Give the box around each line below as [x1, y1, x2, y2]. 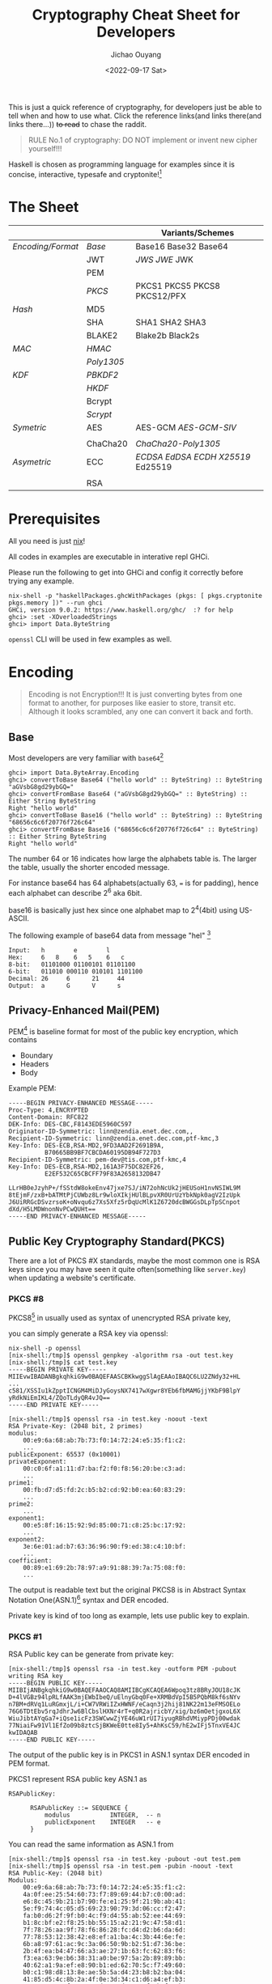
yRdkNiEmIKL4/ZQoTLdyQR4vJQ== [8, 1394, 111, 1402]
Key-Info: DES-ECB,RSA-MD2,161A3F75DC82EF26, [8, 1163, 164, 1171]
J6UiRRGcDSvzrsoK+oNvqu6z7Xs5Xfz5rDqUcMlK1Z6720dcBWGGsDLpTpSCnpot [8, 1198, 241, 1206]
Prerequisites [8, 510, 101, 528]
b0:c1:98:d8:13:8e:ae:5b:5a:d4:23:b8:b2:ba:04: [23, 1969, 186, 1977]
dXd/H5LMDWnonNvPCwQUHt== [8, 1206, 96, 1214]
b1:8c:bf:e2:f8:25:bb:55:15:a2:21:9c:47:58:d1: [23, 1919, 186, 1927]
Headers [19, 1059, 49, 1069]
